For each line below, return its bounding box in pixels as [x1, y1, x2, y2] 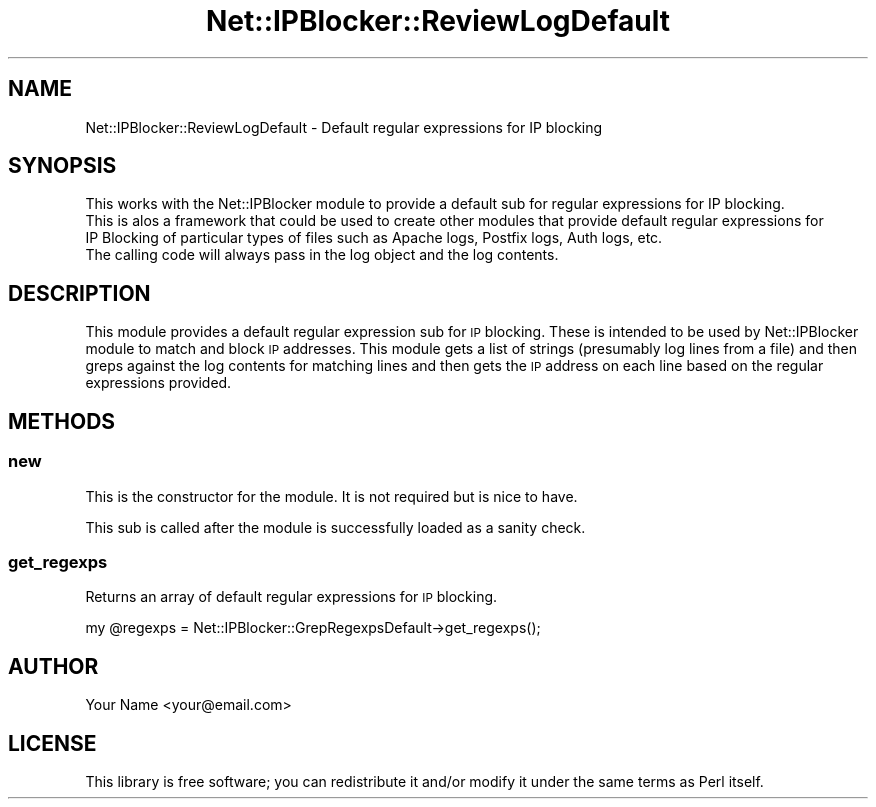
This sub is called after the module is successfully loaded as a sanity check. [85, 518, 586, 536]
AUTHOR [8, 653, 99, 679]
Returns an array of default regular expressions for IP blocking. [85, 588, 498, 606]
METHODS [8, 408, 116, 434]
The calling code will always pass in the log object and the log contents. [85, 246, 559, 264]
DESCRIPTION [8, 280, 151, 306]
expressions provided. [85, 374, 232, 392]
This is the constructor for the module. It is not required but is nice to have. [85, 487, 578, 505]
